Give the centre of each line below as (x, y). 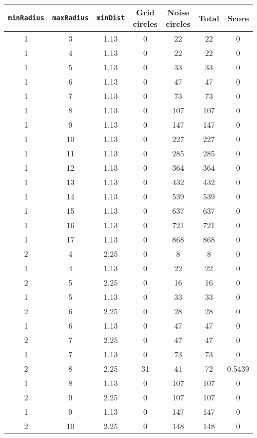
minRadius (26, 18)
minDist (111, 18)
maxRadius (70, 18)
